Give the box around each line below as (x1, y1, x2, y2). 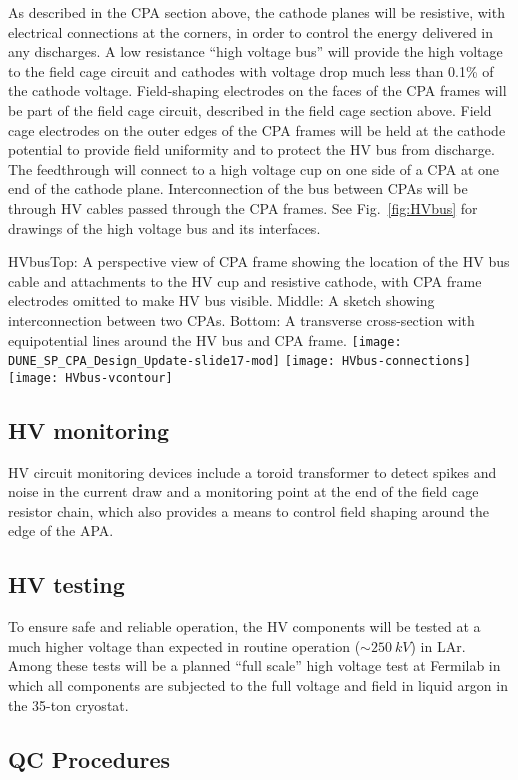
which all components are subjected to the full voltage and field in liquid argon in (8, 675, 508, 696)
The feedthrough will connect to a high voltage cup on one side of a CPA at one (8, 158, 500, 179)
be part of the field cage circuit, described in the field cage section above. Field (8, 99, 492, 120)
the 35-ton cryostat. (8, 694, 129, 715)
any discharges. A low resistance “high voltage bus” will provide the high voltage (8, 41, 503, 62)
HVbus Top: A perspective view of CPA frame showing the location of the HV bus (8, 251, 510, 272)
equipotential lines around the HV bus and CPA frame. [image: (8, 329, 402, 350)
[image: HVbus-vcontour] (8, 370, 173, 385)
